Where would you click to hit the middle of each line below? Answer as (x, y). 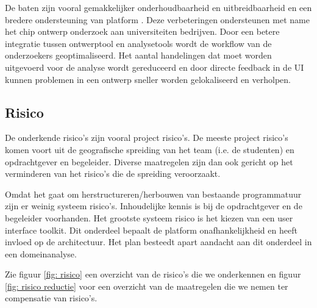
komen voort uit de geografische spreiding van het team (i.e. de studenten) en (150, 149)
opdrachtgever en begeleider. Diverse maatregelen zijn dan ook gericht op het (149, 161)
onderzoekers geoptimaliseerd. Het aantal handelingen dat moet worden (138, 55)
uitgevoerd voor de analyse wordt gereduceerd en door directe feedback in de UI (155, 67)
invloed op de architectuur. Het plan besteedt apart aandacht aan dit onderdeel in (158, 242)
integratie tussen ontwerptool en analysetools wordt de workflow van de (138, 43)
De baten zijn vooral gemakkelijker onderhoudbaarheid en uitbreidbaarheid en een (158, 7)
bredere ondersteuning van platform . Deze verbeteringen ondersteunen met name (157, 19)
